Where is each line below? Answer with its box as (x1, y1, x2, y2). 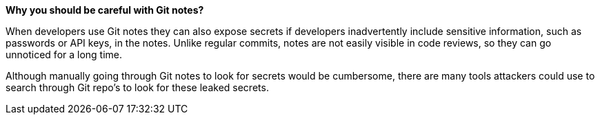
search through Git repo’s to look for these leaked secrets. (6, 82, 269, 93)
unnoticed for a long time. (6, 49, 123, 60)
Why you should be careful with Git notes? (6, 4, 204, 16)
